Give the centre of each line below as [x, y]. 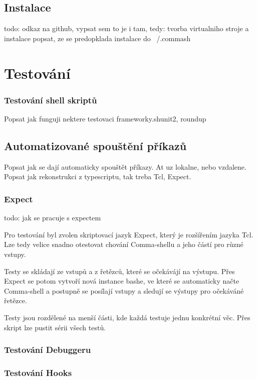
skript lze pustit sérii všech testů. [55, 327]
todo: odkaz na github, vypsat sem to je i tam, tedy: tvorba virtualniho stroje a [126, 28]
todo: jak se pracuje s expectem [53, 218]
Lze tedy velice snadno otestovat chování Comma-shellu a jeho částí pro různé [124, 244]
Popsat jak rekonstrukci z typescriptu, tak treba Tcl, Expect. [98, 176]
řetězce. [16, 300]
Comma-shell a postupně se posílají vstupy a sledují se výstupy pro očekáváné [124, 290]
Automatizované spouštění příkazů [95, 145]
